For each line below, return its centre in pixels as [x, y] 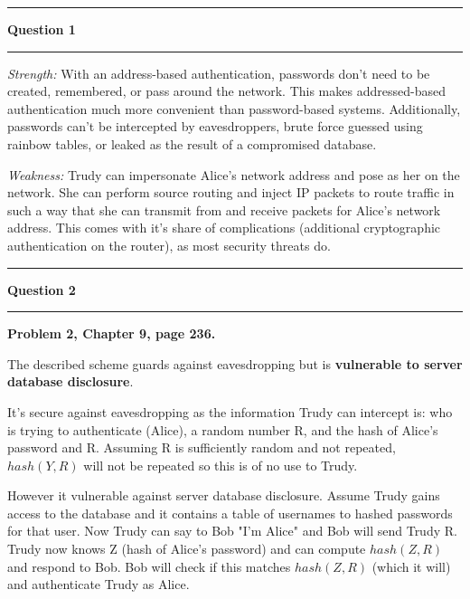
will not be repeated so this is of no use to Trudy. [221, 465]
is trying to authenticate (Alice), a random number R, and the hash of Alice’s [223, 429]
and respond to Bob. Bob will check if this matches [149, 566]
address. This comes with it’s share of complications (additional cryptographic [224, 228]
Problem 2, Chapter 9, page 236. [112, 333]
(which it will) [411, 566]
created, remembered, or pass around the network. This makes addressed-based [226, 91]
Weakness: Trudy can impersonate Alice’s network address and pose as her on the [234, 174]
